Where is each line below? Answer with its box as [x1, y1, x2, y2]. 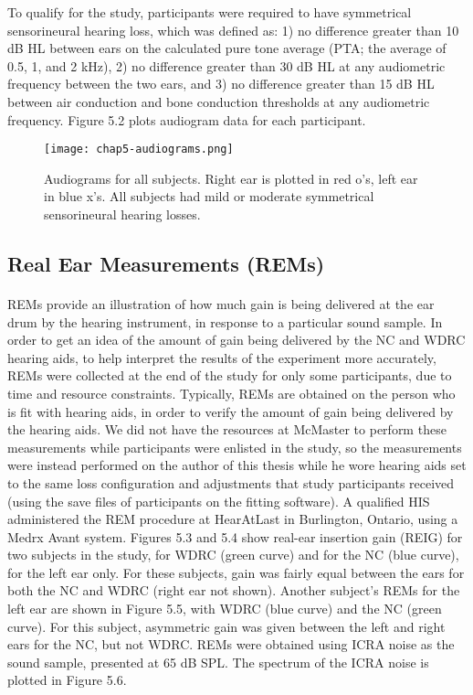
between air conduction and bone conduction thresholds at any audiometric [7, 91, 430, 111]
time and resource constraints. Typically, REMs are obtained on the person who [7, 383, 456, 402]
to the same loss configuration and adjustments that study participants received [7, 473, 455, 492]
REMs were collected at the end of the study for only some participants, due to [7, 366, 452, 385]
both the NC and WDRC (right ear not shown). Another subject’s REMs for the [7, 581, 460, 600]
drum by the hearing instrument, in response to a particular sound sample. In [7, 312, 443, 331]
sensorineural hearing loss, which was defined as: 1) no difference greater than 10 [7, 20, 459, 39]
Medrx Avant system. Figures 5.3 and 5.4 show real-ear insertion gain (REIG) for [7, 527, 463, 546]
